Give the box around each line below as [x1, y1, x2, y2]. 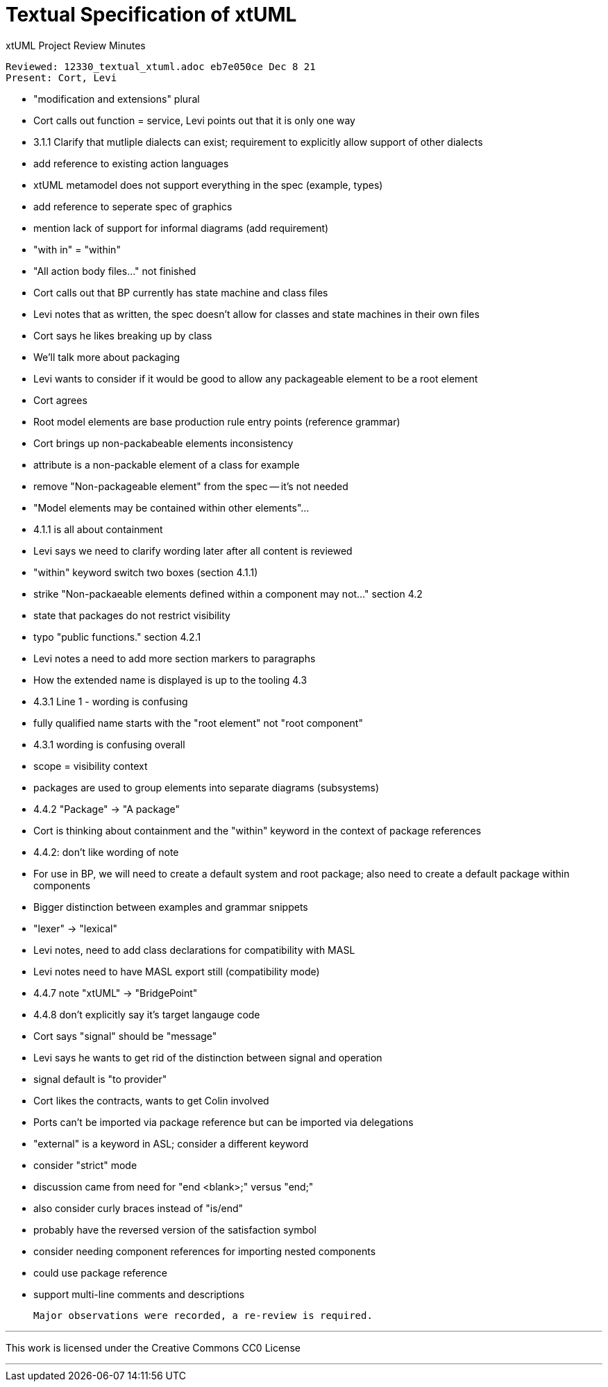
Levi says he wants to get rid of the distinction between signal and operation [33, 1051, 382, 1064]
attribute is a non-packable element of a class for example [33, 458, 300, 471]
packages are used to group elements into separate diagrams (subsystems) [33, 781, 380, 793]
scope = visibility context [33, 759, 148, 772]
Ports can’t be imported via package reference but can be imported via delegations [33, 1116, 414, 1128]
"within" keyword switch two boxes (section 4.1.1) [33, 566, 258, 578]
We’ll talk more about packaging [33, 351, 180, 363]
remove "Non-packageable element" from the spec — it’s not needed [33, 480, 348, 492]
